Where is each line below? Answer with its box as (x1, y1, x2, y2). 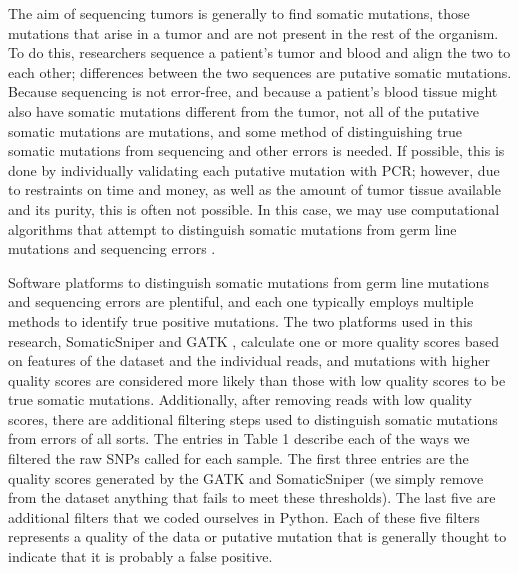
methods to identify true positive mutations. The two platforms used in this (8, 310, 473, 331)
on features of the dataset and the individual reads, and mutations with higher (8, 350, 490, 371)
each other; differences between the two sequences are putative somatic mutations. (8, 61, 512, 82)
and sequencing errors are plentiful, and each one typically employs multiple (8, 291, 474, 312)
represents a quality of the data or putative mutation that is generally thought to (8, 526, 507, 547)
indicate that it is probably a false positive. (8, 546, 273, 567)
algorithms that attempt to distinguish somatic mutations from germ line (8, 218, 457, 239)
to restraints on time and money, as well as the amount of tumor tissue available (8, 179, 501, 200)
